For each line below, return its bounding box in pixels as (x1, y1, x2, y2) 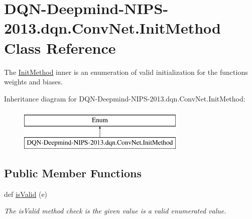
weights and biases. (4, 76, 63, 87)
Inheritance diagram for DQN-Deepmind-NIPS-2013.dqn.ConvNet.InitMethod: (4, 93, 245, 103)
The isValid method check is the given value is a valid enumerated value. (4, 205, 226, 216)
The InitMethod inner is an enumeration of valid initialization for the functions (4, 66, 248, 77)
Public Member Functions (4, 165, 142, 180)
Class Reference (4, 37, 116, 58)
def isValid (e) (4, 188, 48, 199)
